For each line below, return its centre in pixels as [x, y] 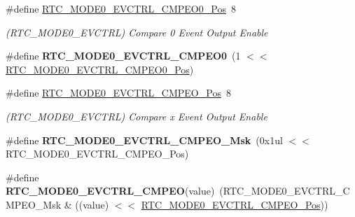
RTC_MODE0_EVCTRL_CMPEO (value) [110, 191]
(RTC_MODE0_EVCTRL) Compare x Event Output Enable [137, 116]
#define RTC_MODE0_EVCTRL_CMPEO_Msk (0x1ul [144, 140]
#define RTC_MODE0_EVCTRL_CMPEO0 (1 [123, 56]
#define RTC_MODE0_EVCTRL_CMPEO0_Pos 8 [121, 8]
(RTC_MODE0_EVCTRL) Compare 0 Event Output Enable [137, 32]
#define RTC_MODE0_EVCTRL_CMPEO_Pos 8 [118, 93]
